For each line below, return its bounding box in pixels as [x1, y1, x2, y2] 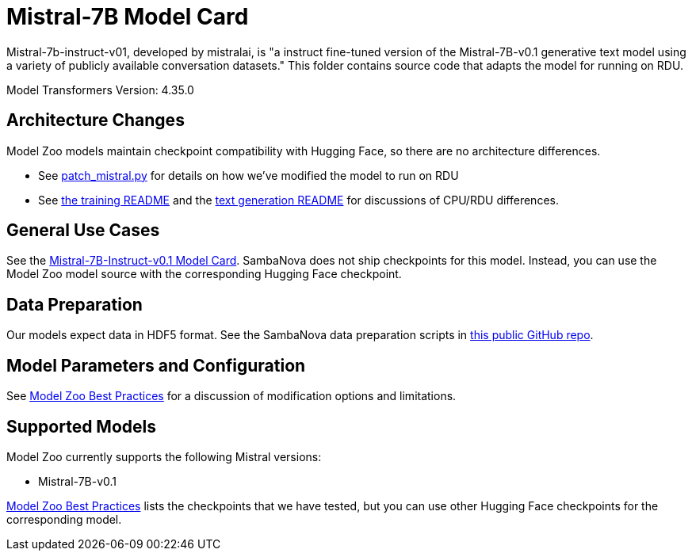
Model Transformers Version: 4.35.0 [6, 82, 194, 97]
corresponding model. [6, 512, 122, 526]
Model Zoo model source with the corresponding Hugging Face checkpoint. [6, 267, 402, 281]
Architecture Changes [6, 110, 185, 131]
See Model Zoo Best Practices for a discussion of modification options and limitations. [6, 389, 457, 403]
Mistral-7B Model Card [6, 3, 249, 30]
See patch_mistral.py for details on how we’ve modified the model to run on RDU [38, 168, 459, 182]
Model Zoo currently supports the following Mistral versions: [6, 449, 322, 464]
